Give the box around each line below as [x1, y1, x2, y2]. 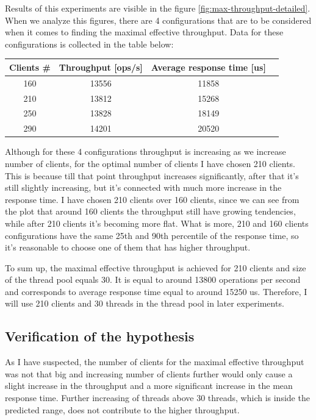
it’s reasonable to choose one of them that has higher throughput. [5, 241, 251, 254]
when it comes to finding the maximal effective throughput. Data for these [5, 26, 284, 38]
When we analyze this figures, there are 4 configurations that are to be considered [5, 13, 312, 26]
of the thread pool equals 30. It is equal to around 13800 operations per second [5, 273, 301, 286]
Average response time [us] [151, 60, 266, 73]
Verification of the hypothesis [5, 327, 195, 346]
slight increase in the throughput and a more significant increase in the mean [5, 379, 293, 392]
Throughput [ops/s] [59, 60, 143, 73]
